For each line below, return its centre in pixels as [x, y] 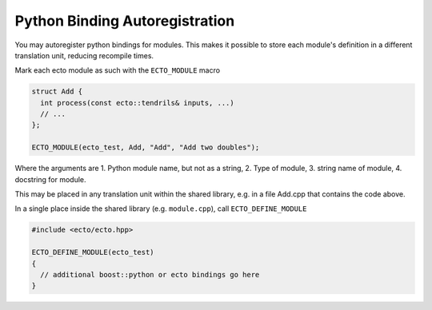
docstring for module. [50, 179]
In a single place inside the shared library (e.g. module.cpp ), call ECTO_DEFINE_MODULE [161, 209]
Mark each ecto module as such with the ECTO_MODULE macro [117, 70]
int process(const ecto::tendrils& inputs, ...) [138, 103]
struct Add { [57, 91]
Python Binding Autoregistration [125, 21]
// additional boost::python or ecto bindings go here [150, 274]
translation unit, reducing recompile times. [84, 55]
